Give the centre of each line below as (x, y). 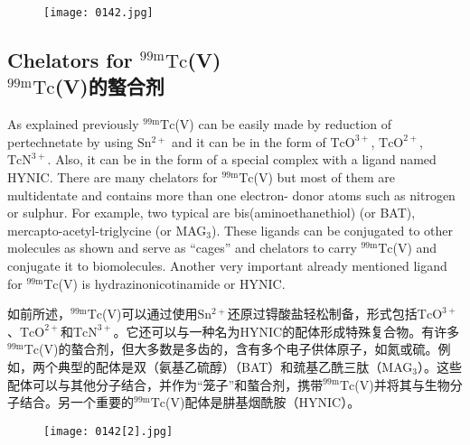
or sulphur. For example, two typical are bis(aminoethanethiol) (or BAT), (211, 213)
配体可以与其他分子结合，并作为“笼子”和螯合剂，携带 (165, 384)
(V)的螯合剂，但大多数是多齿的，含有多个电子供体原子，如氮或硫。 (239, 349)
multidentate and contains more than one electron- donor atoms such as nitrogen (231, 195)
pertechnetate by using (70, 141)
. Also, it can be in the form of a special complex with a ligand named (242, 159)
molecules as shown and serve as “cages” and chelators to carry (182, 248)
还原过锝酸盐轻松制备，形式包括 (322, 314)
